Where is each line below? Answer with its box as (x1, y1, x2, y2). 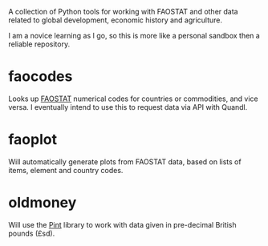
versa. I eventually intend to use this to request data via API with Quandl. (8, 102, 248, 111)
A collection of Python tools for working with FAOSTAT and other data (8, 7, 238, 16)
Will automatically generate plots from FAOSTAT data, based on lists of (8, 156, 242, 167)
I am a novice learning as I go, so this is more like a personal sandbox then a (8, 31, 261, 40)
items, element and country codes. (8, 165, 124, 175)
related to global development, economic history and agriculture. (8, 15, 223, 25)
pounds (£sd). (8, 228, 55, 238)
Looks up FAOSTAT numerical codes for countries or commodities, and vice (8, 94, 258, 103)
